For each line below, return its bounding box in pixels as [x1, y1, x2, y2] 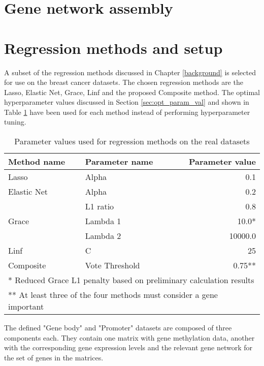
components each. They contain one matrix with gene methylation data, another [4, 332, 255, 343]
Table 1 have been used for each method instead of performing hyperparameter [4, 106, 250, 117]
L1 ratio [85, 200, 114, 212]
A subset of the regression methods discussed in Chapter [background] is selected [4, 67, 256, 77]
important [8, 300, 44, 313]
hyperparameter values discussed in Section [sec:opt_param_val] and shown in [4, 97, 249, 107]
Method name [8, 156, 65, 168]
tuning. [4, 116, 26, 127]
